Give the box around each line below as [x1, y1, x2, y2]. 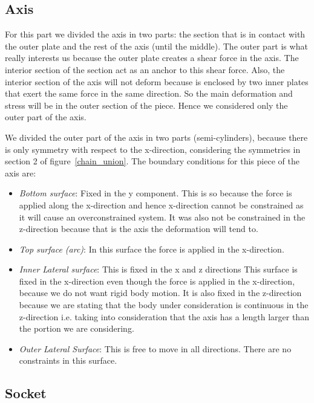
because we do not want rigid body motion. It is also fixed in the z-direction [19, 286, 302, 299]
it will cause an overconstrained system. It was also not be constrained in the [19, 210, 306, 223]
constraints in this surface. [19, 354, 117, 367]
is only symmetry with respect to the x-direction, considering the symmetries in [5, 143, 301, 155]
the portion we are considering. [19, 322, 134, 335]
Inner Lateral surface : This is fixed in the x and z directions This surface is [19, 263, 298, 276]
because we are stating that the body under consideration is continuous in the [19, 298, 309, 311]
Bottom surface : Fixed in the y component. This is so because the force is [19, 187, 292, 199]
